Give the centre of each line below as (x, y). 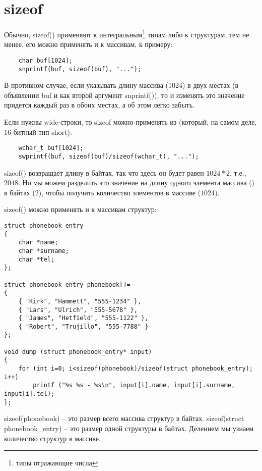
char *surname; (44, 251)
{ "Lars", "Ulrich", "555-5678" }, (78, 310)
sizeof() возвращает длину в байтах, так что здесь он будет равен (104, 172)
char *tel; (37, 259)
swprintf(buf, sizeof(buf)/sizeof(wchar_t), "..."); (109, 156)
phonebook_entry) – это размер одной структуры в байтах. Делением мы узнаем (129, 428)
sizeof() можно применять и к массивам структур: (80, 209)
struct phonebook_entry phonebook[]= (67, 284)
